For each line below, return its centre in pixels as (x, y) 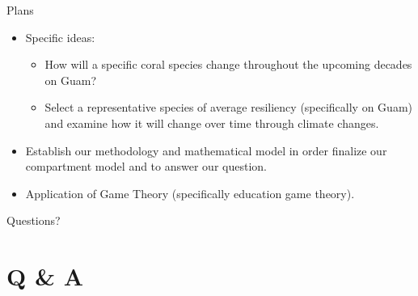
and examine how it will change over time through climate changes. (212, 123)
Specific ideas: (60, 37)
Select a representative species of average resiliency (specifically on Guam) (229, 107)
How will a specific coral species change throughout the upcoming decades (228, 64)
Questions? (34, 220)
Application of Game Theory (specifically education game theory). (190, 193)
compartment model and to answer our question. (146, 166)
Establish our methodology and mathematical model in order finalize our (206, 150)
